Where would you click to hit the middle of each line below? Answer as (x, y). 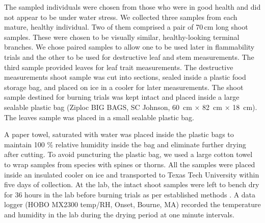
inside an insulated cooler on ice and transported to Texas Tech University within (132, 174)
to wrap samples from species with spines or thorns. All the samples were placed (130, 164)
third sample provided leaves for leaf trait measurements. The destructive (119, 67)
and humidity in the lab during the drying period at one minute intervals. (119, 214)
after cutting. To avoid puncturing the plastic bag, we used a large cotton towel (128, 154)
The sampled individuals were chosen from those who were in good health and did (132, 7)
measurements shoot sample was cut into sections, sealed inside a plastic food (125, 77)
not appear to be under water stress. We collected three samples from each (121, 17)
